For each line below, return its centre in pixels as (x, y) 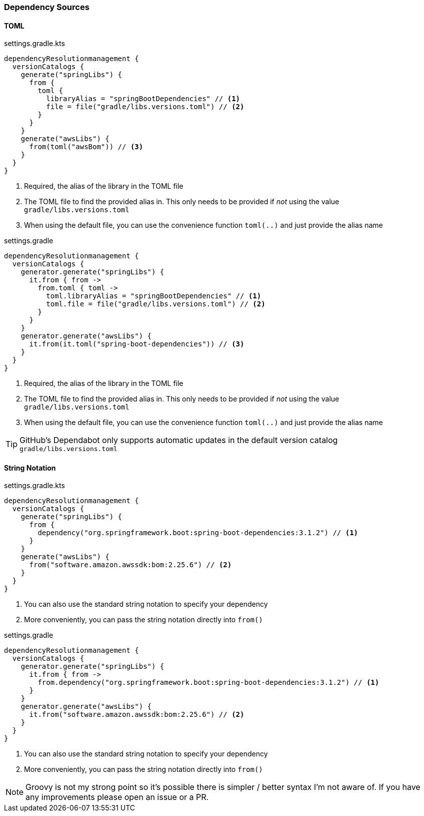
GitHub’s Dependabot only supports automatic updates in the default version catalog (179, 440)
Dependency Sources (47, 7)
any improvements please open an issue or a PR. (117, 797)
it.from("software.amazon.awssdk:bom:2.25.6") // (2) (137, 715)
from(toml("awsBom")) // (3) (86, 147)
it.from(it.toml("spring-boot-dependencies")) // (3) (137, 344)
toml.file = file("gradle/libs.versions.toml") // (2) (156, 304)
